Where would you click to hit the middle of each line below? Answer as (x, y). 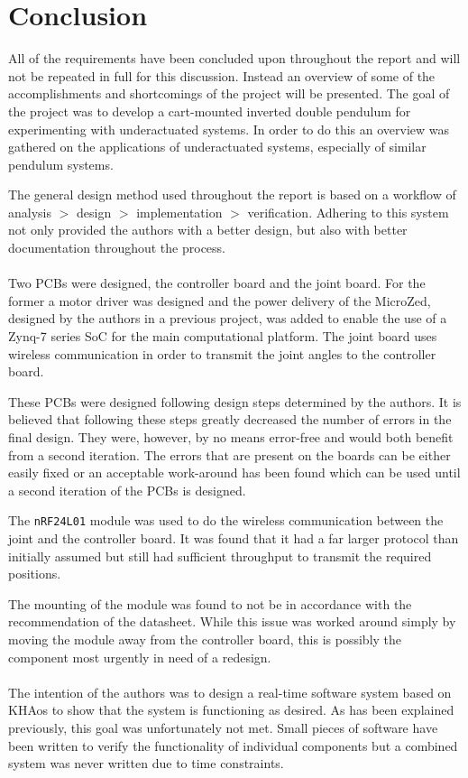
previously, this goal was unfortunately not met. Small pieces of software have (223, 727)
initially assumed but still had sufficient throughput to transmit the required (220, 556)
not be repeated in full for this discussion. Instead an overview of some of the (222, 75)
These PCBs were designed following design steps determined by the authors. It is (235, 401)
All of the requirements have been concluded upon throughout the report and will (234, 58)
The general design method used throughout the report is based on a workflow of (232, 194)
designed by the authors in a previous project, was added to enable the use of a (228, 318)
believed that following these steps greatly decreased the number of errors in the (230, 419)
